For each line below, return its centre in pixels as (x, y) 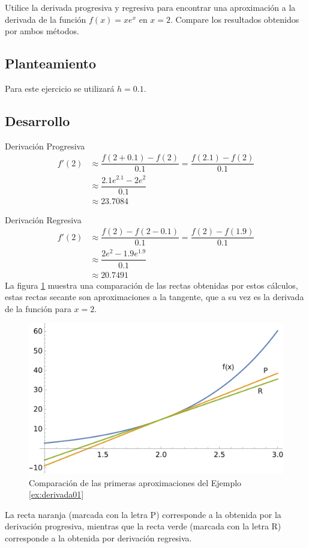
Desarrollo (37, 120)
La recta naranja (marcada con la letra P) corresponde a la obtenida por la (143, 514)
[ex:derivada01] (56, 494)
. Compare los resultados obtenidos (235, 19)
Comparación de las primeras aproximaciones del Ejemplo (135, 482)
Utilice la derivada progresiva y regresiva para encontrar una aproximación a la (150, 7)
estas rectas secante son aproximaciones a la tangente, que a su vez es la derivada (154, 297)
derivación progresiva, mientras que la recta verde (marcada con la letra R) (143, 526)
